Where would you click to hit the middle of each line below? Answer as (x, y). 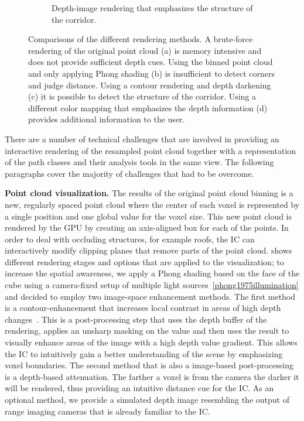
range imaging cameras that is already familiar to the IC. (107, 411)
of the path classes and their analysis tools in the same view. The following (139, 162)
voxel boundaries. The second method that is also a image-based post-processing (149, 365)
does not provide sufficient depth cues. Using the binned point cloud (151, 62)
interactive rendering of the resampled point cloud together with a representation (151, 150)
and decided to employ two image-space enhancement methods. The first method (150, 296)
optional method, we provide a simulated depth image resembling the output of (147, 399)
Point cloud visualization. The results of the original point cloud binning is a (149, 193)
